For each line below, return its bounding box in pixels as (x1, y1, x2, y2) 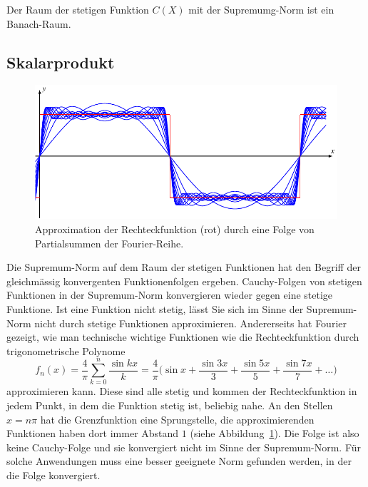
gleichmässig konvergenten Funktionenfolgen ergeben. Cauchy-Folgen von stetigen (6, 273, 362, 288)
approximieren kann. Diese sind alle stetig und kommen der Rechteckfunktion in (6, 384, 357, 399)
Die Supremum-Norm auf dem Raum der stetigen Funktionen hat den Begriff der (6, 260, 361, 275)
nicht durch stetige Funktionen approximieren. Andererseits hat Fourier (34, 315, 347, 330)
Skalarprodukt (6, 51, 115, 73)
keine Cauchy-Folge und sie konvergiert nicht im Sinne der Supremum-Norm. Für (6, 439, 362, 454)
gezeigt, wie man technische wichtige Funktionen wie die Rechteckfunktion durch (6, 329, 359, 344)
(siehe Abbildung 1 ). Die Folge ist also (190, 426, 359, 441)
